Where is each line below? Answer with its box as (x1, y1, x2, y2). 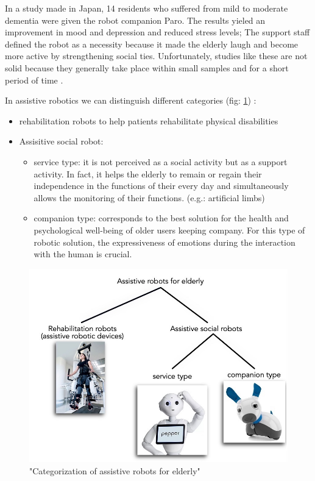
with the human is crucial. (34, 248, 132, 260)
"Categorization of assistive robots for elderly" (29, 464, 200, 477)
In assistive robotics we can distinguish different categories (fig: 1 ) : (5, 94, 257, 107)
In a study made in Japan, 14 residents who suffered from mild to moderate (5, 2, 288, 14)
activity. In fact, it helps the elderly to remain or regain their (34, 167, 262, 180)
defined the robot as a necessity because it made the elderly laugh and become (5, 37, 299, 50)
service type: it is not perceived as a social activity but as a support (34, 155, 288, 168)
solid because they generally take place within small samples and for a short (5, 61, 289, 74)
